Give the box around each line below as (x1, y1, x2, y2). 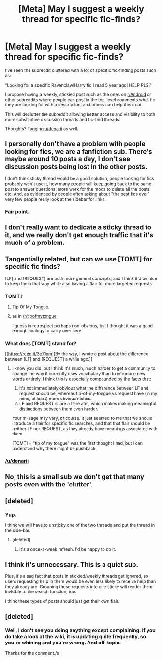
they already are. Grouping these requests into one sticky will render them (5, 584, 153, 590)
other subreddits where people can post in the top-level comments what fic (5, 96, 156, 103)
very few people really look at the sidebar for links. (5, 196, 106, 202)
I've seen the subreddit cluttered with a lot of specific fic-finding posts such (5, 67, 156, 73)
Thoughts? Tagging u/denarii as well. (5, 125, 79, 132)
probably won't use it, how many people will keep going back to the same (5, 181, 152, 187)
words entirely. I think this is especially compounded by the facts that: (12, 376, 151, 382)
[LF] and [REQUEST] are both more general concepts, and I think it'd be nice (5, 276, 157, 281)
